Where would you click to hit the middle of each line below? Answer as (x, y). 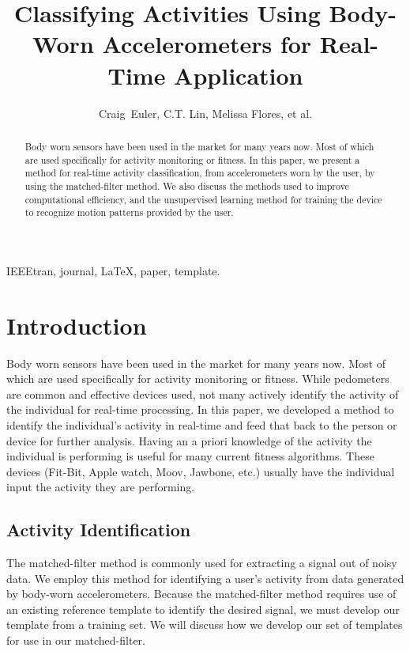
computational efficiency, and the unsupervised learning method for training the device (203, 199)
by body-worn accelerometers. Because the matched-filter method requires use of (201, 594)
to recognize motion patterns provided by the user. (129, 212)
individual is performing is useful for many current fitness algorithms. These (190, 456)
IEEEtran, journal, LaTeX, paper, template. (113, 270)
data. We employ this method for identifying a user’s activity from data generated (205, 578)
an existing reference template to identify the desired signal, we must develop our (203, 609)
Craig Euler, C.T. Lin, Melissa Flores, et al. (205, 113)
